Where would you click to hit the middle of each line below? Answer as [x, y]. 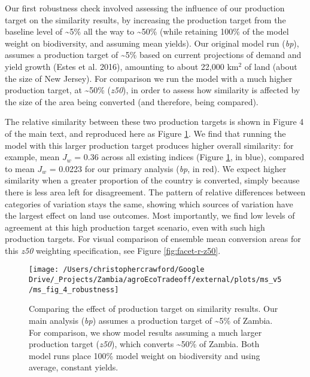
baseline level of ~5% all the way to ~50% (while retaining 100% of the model [147, 31]
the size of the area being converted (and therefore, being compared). [132, 101]
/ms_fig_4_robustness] [74, 289]
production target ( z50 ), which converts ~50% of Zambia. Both [144, 344]
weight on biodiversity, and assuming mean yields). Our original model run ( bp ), [152, 43]
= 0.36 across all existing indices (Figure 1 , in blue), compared [189, 157]
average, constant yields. [74, 367]
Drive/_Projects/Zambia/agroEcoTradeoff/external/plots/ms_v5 [155, 280]
